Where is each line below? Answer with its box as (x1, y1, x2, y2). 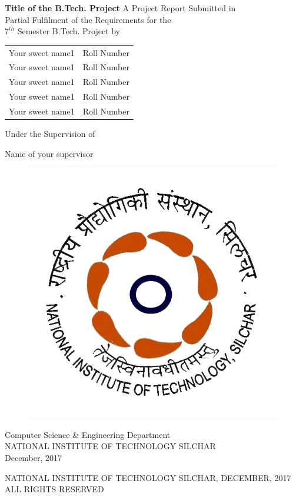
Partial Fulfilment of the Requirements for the (5, 13, 171, 25)
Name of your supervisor (5, 147, 94, 159)
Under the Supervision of (5, 127, 95, 139)
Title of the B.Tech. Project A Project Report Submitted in (5, 2, 236, 14)
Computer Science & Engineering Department (5, 428, 171, 440)
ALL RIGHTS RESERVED (5, 483, 104, 495)
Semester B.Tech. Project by (17, 25, 121, 37)
